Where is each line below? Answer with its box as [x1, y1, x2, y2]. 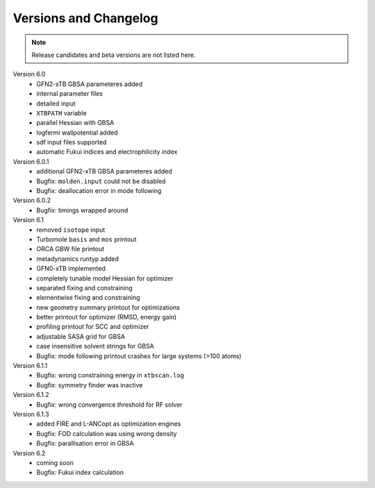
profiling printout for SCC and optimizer [36, 323, 149, 331]
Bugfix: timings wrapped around [36, 205, 128, 214]
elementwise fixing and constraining [36, 294, 140, 302]
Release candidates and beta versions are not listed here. [31, 51, 196, 59]
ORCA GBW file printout [36, 245, 105, 253]
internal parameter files [36, 90, 103, 98]
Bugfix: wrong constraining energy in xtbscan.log [36, 371, 184, 380]
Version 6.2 [12, 448, 46, 457]
